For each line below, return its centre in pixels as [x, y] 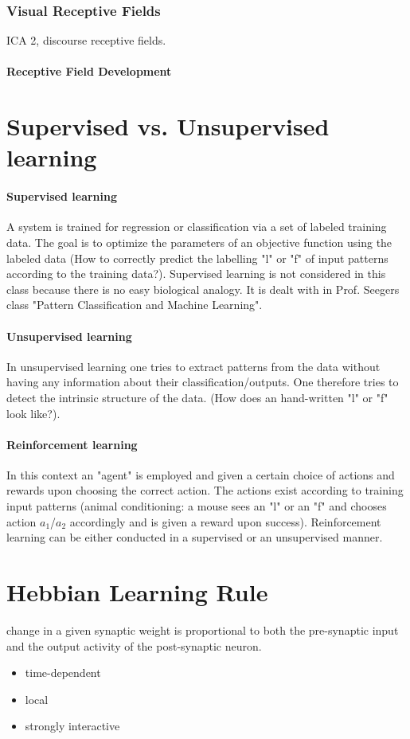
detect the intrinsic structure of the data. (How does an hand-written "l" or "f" [197, 397]
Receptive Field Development [89, 71]
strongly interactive [72, 726]
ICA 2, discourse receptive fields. [86, 40]
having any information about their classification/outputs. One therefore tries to [203, 382]
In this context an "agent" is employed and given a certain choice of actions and [201, 474]
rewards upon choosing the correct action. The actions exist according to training [205, 490]
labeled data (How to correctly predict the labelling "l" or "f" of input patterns [197, 258]
